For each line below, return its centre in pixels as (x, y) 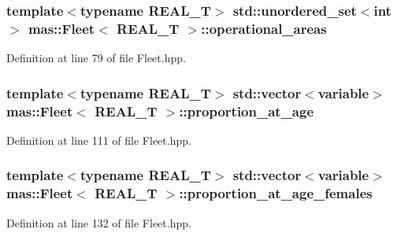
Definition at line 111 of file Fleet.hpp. (99, 140)
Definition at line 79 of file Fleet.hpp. (96, 58)
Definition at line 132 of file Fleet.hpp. (99, 222)
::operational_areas (264, 28)
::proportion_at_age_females (276, 193)
